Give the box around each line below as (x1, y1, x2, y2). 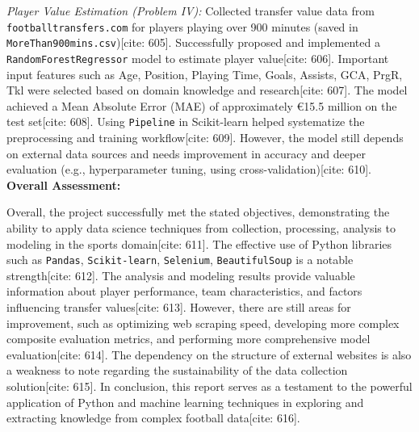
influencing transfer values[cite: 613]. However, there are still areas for (6, 299, 351, 315)
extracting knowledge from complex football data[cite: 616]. (6, 409, 300, 426)
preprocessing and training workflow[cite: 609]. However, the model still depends (6, 129, 404, 145)
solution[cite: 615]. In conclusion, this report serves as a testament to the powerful (6, 377, 413, 394)
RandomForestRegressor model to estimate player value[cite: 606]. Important (6, 49, 389, 66)
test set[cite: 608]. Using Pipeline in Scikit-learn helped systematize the (6, 113, 365, 130)
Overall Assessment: (6, 176, 121, 193)
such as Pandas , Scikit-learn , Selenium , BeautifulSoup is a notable (6, 251, 354, 268)
